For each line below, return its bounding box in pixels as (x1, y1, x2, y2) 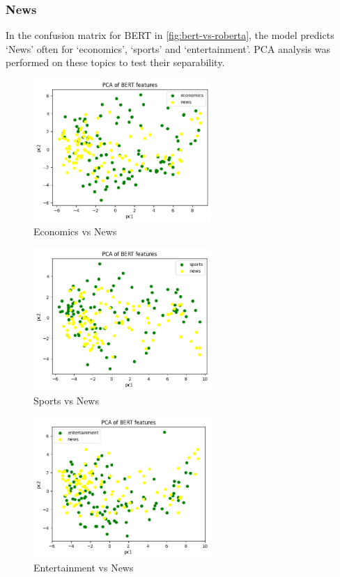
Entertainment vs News (33, 560, 134, 574)
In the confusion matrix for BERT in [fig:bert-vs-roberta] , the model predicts (6, 28, 334, 42)
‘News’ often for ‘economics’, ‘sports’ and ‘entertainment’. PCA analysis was (6, 41, 330, 56)
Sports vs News (33, 393, 99, 407)
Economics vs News (33, 224, 117, 239)
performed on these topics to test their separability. (6, 55, 225, 70)
